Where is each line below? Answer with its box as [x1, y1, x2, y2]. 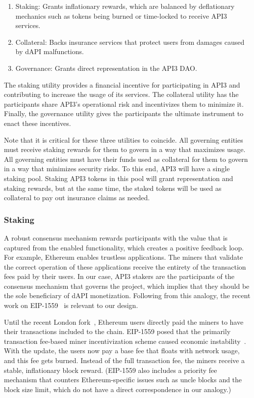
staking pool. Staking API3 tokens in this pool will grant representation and [4, 173, 233, 183]
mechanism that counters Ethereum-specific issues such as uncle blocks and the [4, 374, 242, 385]
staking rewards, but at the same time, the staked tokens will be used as [4, 183, 222, 193]
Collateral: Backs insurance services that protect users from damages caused [15, 36, 245, 47]
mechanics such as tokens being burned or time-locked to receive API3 [15, 10, 227, 21]
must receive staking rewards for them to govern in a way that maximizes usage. [4, 144, 246, 154]
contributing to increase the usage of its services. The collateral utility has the [4, 89, 239, 99]
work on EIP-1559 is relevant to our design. [4, 300, 138, 310]
